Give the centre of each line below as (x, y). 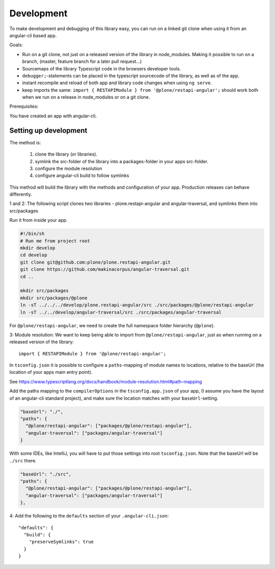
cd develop (34, 255)
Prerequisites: (24, 107)
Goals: (16, 45)
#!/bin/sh (32, 234)
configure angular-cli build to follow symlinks (82, 175)
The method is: (25, 142)
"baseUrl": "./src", (46, 474)
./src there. (23, 460)
